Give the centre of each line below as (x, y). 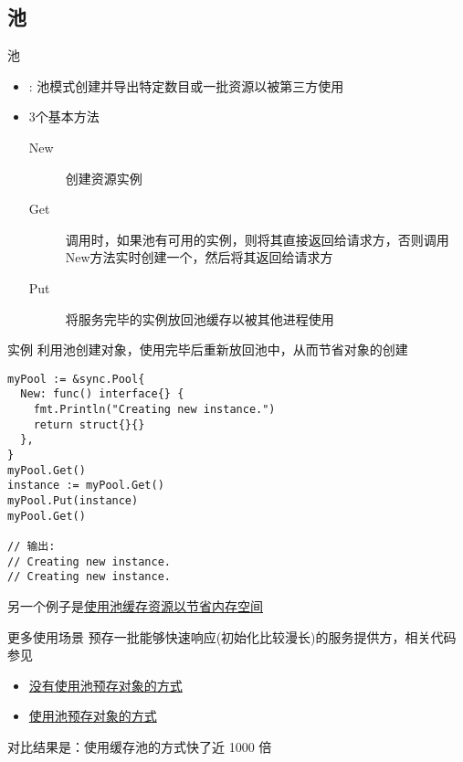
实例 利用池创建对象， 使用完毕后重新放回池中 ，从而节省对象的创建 (208, 349)
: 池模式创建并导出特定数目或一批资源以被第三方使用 (186, 85)
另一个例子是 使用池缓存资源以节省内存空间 (135, 605)
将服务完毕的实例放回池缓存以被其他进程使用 (200, 318)
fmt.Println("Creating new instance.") (154, 410)
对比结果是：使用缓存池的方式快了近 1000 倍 (140, 746)
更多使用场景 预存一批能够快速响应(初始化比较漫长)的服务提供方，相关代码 (232, 636)
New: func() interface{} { (102, 394)
